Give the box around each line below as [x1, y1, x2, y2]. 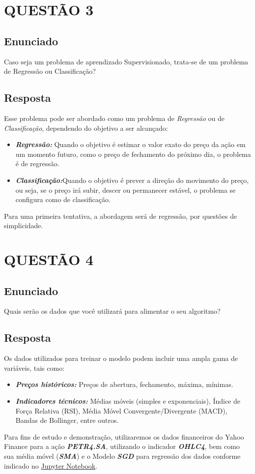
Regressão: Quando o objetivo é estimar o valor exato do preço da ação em [15, 139, 246, 149]
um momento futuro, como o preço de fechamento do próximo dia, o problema [15, 148, 251, 159]
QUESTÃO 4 [4, 249, 94, 269]
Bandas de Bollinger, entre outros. [15, 415, 119, 425]
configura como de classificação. [15, 194, 111, 205]
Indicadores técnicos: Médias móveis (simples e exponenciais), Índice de [15, 396, 240, 406]
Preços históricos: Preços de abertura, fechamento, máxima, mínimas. [15, 379, 233, 389]
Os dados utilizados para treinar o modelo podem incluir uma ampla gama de [4, 353, 238, 363]
